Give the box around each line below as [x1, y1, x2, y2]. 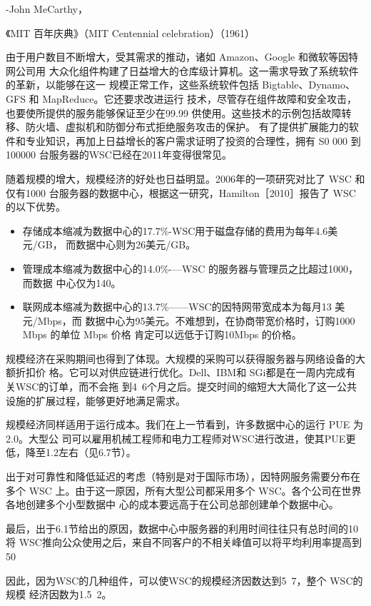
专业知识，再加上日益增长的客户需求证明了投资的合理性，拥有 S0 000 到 [25, 133, 361, 148]
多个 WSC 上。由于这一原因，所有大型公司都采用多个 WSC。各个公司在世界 [6, 483, 362, 498]
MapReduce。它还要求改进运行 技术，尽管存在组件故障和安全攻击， [42, 91, 357, 106]
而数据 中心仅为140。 [22, 275, 121, 290]
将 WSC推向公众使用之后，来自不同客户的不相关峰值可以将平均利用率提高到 [6, 535, 362, 550]
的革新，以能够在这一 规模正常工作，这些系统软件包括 [6, 77, 259, 92]
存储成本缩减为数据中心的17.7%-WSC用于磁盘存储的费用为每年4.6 [22, 223, 328, 238]
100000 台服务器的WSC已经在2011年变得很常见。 [6, 147, 232, 162]
